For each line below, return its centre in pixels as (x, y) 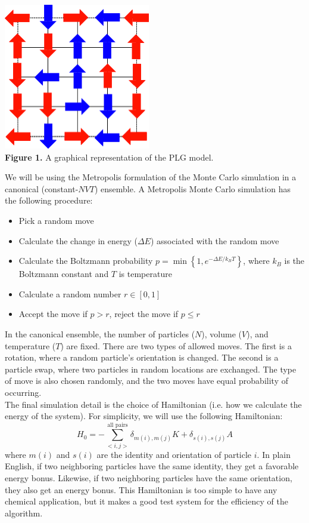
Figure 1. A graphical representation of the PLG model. (109, 157)
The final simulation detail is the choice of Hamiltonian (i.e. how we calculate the (153, 404)
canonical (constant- (42, 188)
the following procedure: (49, 200)
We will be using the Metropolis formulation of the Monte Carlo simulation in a (151, 177)
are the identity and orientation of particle (174, 454)
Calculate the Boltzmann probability (86, 261)
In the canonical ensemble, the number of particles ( (100, 333)
